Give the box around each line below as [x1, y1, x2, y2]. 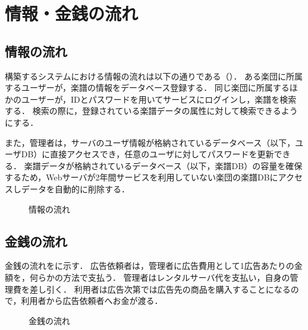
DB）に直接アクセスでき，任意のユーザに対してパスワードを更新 [21, 148, 274, 160]
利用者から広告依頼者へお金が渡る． [21, 294, 163, 307]
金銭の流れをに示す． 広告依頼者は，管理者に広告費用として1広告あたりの [5, 259, 294, 272]
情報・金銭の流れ [5, 1, 139, 26]
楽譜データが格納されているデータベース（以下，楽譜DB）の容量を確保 [24, 159, 303, 172]
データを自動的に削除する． [21, 182, 130, 195]
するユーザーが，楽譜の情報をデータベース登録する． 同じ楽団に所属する [5, 81, 290, 94]
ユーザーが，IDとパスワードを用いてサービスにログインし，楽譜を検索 [21, 93, 297, 105]
